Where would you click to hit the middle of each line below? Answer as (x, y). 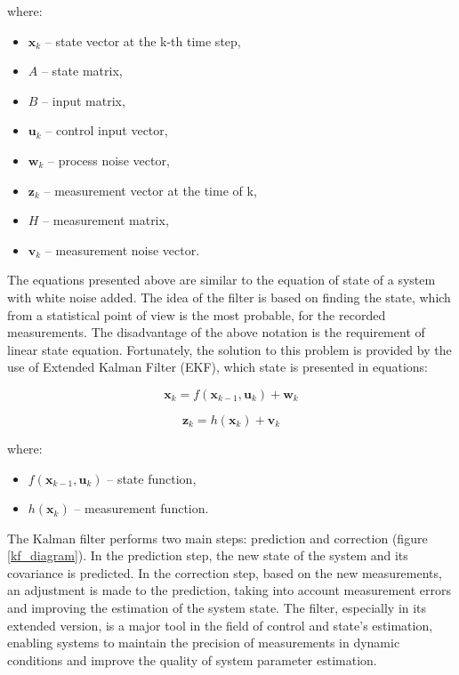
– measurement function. (141, 508)
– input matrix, (84, 100)
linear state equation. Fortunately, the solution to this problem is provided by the (229, 349)
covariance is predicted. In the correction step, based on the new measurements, (225, 572)
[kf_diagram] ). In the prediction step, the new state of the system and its (208, 555)
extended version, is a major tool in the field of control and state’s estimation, (220, 625)
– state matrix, (82, 71)
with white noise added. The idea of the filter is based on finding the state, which (229, 297)
